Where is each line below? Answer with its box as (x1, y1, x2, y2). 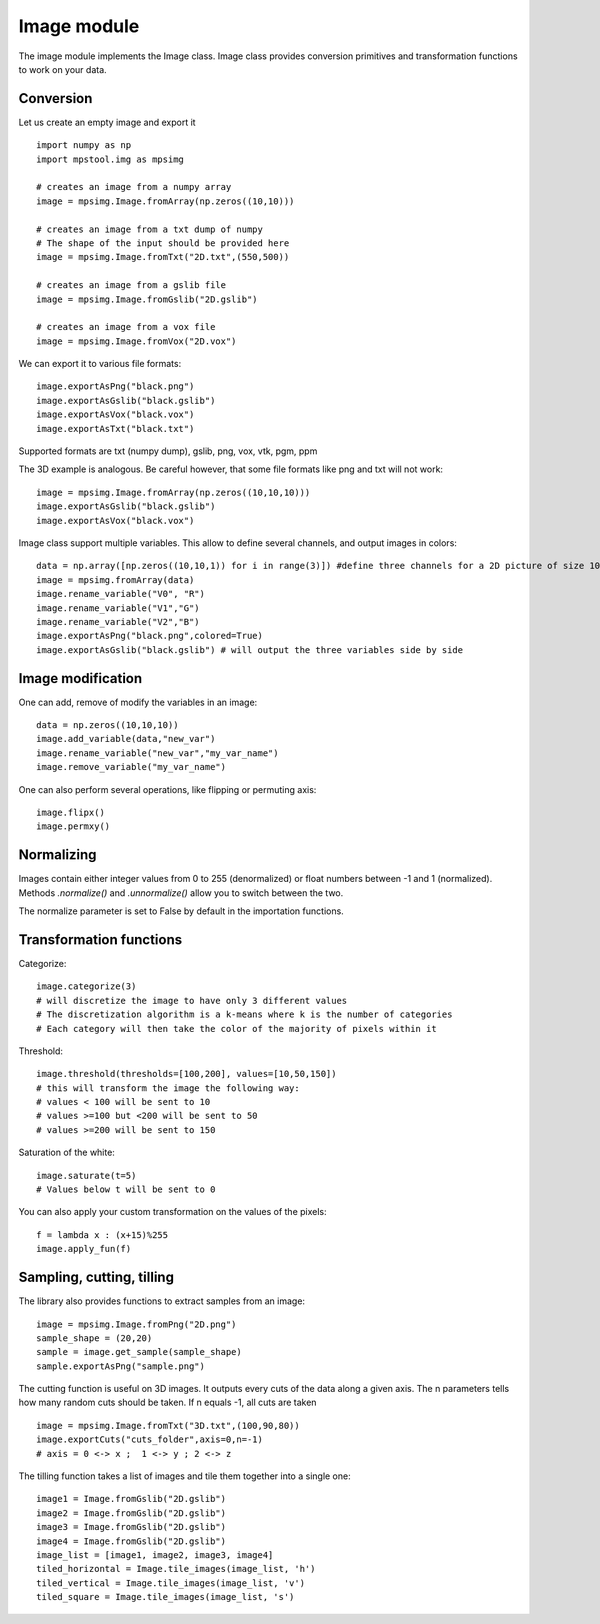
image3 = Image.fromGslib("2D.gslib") (36, 1521, 227, 1533)
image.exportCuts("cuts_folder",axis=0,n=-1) (36, 1434, 264, 1445)
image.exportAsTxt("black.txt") (36, 423, 195, 434)
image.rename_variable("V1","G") (36, 602, 200, 614)
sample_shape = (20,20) (36, 1332, 153, 1344)
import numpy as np (36, 140, 132, 151)
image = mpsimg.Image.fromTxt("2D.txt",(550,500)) (36, 251, 290, 263)
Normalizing (18, 846, 97, 864)
